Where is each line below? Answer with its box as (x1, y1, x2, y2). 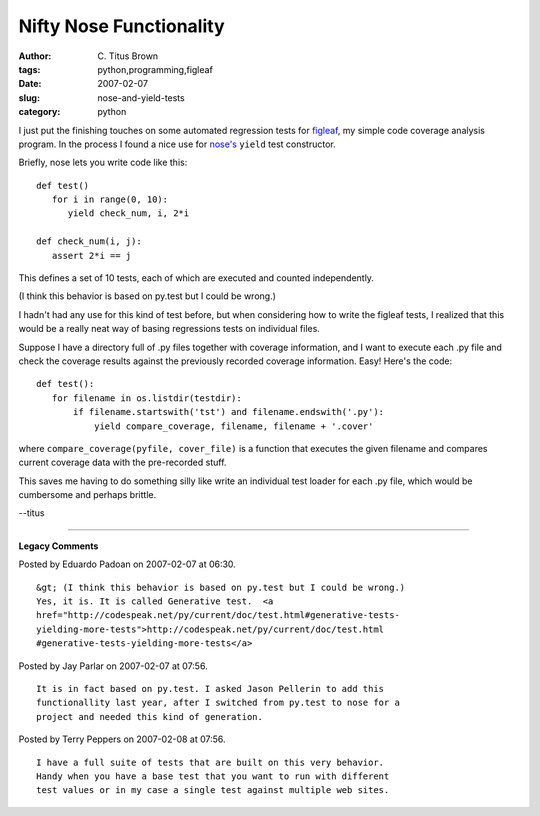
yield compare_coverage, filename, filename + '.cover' (93, 420, 374, 432)
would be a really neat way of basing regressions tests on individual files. (18, 323, 320, 335)
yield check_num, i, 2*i (67, 208, 190, 219)
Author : (18, 50, 52, 62)
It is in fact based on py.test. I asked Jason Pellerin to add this (36, 683, 385, 694)
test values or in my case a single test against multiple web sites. (36, 785, 390, 796)
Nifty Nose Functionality (18, 15, 225, 37)
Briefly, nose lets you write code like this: (18, 156, 188, 169)
